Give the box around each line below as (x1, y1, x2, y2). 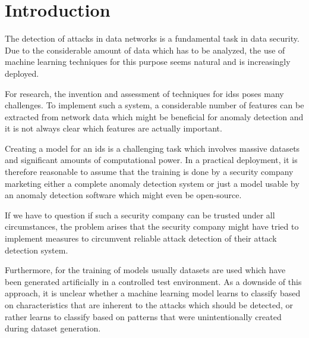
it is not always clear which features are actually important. (5, 122, 222, 134)
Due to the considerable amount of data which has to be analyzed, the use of (5, 43, 285, 56)
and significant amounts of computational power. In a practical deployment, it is (5, 154, 298, 166)
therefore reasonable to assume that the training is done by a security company (5, 165, 294, 178)
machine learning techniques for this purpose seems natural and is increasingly (5, 55, 291, 68)
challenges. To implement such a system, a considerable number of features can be (5, 99, 304, 111)
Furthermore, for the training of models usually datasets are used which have (5, 264, 286, 276)
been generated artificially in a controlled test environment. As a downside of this (5, 275, 302, 287)
